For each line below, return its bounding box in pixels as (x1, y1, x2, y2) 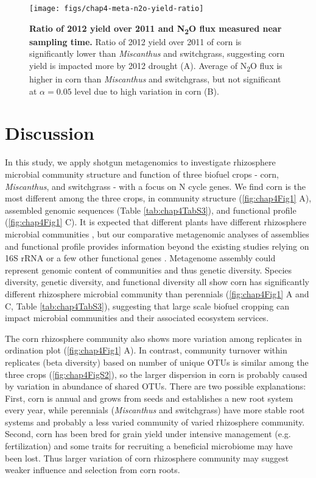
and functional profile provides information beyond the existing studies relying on (5, 239, 309, 252)
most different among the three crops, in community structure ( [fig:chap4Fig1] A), (5, 192, 312, 205)
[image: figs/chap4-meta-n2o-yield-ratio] (29, 4, 204, 13)
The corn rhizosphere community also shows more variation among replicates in (5, 331, 302, 344)
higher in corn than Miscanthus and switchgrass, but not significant (29, 73, 281, 85)
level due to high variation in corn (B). (74, 84, 219, 97)
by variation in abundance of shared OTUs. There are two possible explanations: (5, 380, 306, 393)
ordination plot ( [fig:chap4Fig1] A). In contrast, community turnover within (5, 344, 287, 357)
